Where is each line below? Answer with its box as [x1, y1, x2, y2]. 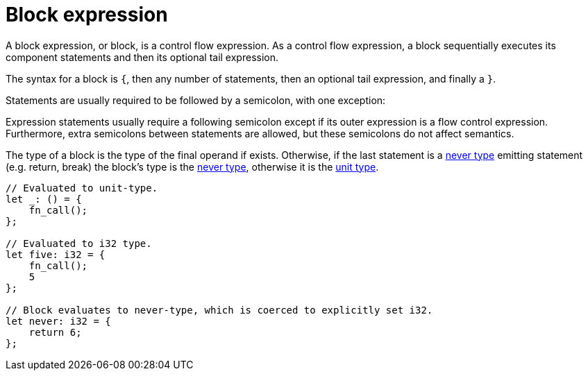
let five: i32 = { [6, 248, 106, 260]
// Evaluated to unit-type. [6, 182, 158, 194]
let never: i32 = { [6, 315, 111, 327]
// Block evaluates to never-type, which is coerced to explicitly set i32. [6, 304, 433, 316]
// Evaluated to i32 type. [6, 237, 152, 249]
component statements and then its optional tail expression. [6, 51, 279, 63]
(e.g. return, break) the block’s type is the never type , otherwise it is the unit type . [6, 160, 379, 173]
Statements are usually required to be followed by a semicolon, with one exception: [6, 94, 386, 106]
